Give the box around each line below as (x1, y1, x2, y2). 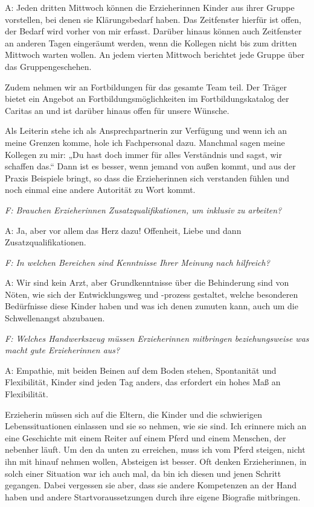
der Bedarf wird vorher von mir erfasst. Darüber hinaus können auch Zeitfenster (5, 25, 302, 37)
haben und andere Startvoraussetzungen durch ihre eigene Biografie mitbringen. (5, 490, 301, 503)
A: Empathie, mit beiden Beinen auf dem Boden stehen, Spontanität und (5, 364, 277, 376)
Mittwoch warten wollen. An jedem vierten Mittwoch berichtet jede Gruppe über (5, 48, 305, 61)
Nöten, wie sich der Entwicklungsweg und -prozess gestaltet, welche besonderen (5, 288, 298, 300)
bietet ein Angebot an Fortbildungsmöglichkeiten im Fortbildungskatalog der (5, 92, 289, 105)
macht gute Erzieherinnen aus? (5, 344, 120, 356)
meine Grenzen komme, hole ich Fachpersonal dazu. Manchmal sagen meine (5, 136, 285, 148)
